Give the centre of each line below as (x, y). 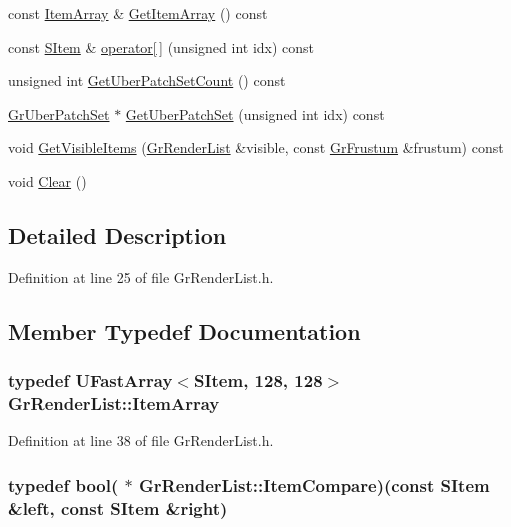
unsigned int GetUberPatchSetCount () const (147, 80)
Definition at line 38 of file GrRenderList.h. (141, 440)
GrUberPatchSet (59, 113)
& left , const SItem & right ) (118, 507)
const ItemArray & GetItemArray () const (138, 13)
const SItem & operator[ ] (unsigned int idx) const (161, 46)
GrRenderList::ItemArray (114, 402)
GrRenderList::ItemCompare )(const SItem (314, 484)
